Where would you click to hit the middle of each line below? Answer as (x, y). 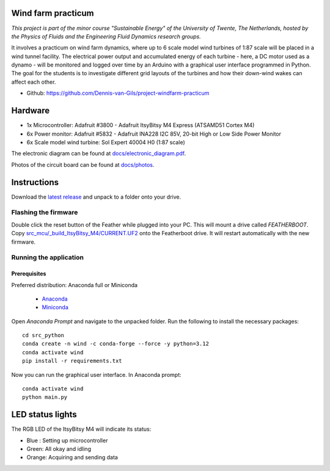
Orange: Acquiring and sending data (72, 458)
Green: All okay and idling (59, 449)
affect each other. (34, 82)
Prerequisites (29, 274)
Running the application (47, 258)
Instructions (35, 182)
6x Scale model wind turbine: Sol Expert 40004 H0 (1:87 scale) (106, 142)
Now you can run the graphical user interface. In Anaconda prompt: (96, 374)
